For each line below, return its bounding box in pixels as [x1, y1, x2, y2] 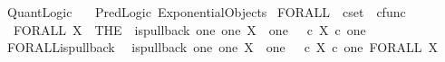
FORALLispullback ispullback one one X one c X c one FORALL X [6, 38, 439, 57]
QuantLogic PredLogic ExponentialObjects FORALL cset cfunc [6, 3, 406, 21]
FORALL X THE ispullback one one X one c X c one [13, 20, 366, 39]
